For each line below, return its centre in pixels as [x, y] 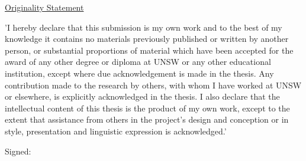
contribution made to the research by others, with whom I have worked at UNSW [153, 85]
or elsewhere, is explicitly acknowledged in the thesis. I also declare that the [142, 96]
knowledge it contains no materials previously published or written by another [147, 39]
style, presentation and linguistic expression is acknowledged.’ [116, 131]
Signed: [18, 151]
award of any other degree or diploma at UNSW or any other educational [138, 62]
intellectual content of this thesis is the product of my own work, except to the [147, 108]
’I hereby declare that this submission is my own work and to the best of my [144, 27]
